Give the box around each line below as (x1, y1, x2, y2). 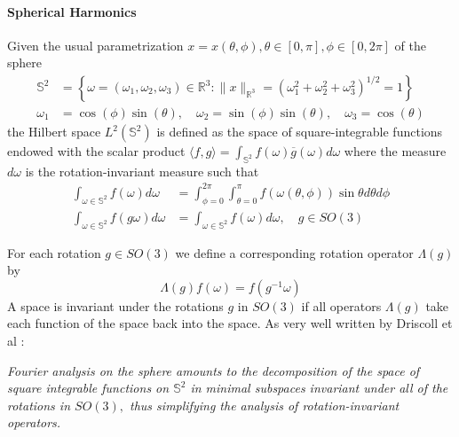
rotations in (7, 395, 71, 414)
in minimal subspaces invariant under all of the (190, 378, 448, 397)
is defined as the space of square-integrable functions (156, 122, 443, 141)
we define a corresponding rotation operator (175, 243, 414, 261)
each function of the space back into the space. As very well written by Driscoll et (7, 314, 453, 332)
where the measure (344, 142, 447, 160)
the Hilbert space (7, 122, 101, 141)
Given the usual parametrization (7, 35, 184, 54)
